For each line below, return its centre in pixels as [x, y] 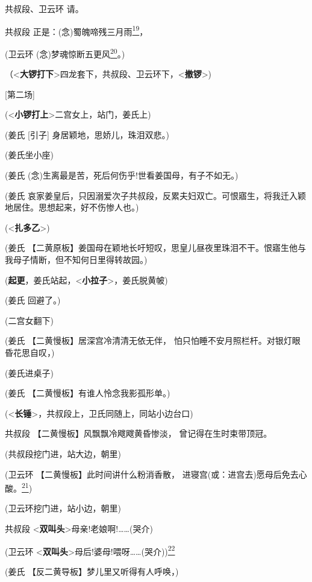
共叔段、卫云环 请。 [44, 8]
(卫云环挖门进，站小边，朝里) [63, 508]
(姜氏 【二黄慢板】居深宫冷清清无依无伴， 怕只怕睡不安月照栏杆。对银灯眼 [153, 340]
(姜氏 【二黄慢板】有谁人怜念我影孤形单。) [88, 393]
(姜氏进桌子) [29, 372]
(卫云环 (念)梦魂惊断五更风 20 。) [65, 52]
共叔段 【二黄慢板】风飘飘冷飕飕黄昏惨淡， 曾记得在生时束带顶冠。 [139, 433]
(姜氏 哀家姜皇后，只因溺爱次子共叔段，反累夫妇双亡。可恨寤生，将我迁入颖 [156, 195]
